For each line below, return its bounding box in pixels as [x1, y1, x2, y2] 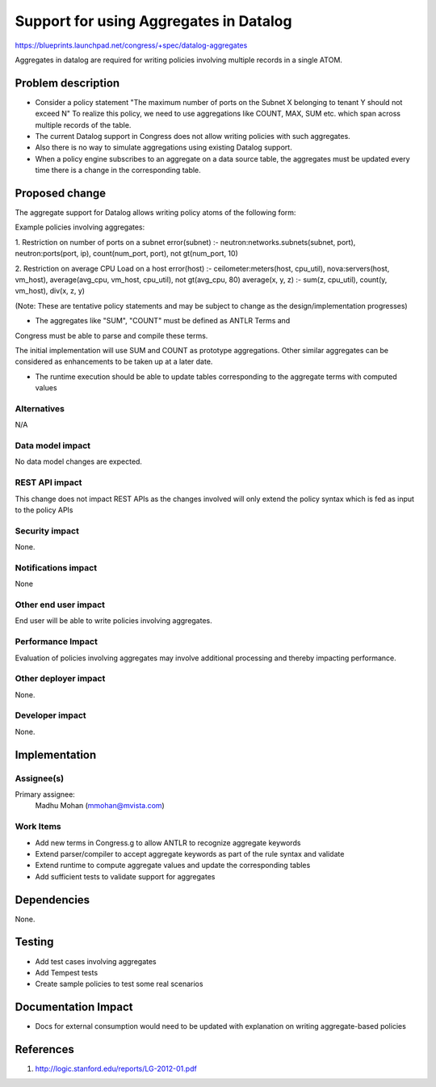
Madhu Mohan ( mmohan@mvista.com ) [35, 801, 165, 811]
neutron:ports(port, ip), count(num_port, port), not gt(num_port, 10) [15, 249, 238, 259]
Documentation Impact [15, 1001, 133, 1014]
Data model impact [15, 440, 91, 452]
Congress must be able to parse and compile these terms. [15, 331, 208, 340]
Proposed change [15, 187, 107, 200]
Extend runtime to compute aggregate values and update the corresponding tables [35, 861, 311, 870]
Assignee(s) [15, 773, 65, 784]
